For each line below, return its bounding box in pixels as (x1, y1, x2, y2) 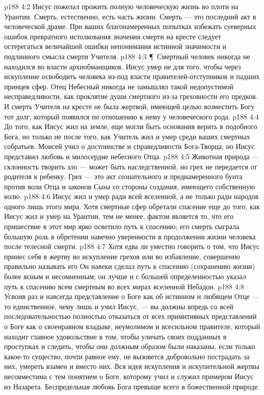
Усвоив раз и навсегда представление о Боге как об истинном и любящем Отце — (4, 291, 259, 302)
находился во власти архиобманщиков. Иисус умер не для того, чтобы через (4, 61, 241, 71)
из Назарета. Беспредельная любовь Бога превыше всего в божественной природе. (4, 381, 260, 391)
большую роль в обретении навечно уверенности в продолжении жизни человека (4, 231, 256, 241)
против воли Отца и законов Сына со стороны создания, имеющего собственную (4, 181, 255, 191)
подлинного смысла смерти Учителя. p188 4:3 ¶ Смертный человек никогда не (4, 51, 250, 61)
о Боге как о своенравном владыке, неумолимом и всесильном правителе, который (4, 321, 260, 331)
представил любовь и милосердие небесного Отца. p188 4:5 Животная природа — (4, 151, 259, 161)
